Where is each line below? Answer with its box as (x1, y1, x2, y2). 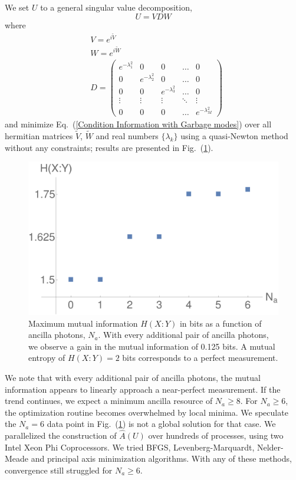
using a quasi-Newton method (180, 130, 288, 142)
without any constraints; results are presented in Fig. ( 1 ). (5, 141, 213, 153)
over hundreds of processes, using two (148, 429, 284, 442)
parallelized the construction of (5, 429, 117, 442)
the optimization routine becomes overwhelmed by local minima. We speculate (5, 406, 288, 418)
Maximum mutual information (28, 317, 138, 329)
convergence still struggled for (5, 463, 113, 476)
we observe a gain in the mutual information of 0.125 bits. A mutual (28, 340, 275, 352)
